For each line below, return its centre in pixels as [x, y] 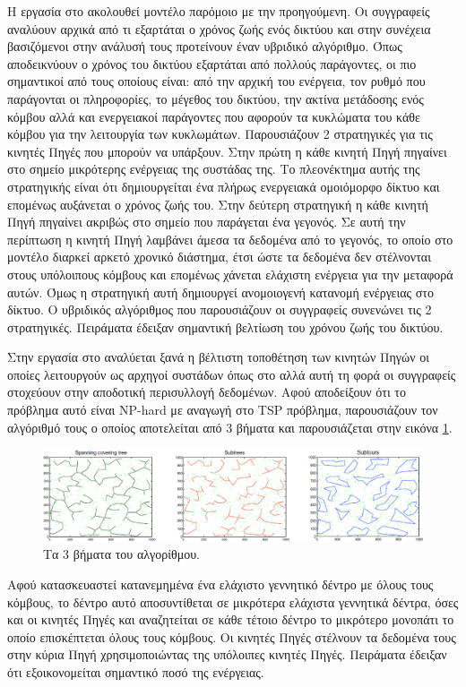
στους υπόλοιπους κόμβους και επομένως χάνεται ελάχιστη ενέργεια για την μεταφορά [230, 274]
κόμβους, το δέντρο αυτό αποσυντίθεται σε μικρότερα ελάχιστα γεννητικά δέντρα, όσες [233, 601]
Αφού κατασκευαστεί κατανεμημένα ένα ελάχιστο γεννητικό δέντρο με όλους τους [220, 584]
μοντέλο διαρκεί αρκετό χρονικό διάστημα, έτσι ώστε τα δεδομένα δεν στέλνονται [219, 257]
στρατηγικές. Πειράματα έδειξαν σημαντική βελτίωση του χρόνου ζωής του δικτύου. [225, 326]
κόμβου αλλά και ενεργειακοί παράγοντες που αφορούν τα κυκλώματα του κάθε [214, 116]
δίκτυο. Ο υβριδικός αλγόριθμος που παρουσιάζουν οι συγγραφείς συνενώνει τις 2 [220, 309]
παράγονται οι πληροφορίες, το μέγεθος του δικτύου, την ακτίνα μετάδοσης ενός [216, 98]
